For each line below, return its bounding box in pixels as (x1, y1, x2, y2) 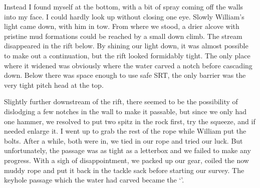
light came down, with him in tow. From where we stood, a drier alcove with (4, 21, 239, 31)
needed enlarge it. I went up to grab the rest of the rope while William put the (4, 126, 246, 136)
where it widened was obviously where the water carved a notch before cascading (4, 60, 252, 70)
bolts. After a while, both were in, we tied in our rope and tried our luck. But (4, 135, 243, 146)
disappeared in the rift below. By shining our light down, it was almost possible (4, 40, 248, 51)
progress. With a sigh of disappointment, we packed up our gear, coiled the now (4, 155, 249, 165)
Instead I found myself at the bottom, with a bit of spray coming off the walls (4, 1, 243, 11)
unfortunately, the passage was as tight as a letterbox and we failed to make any (4, 145, 251, 156)
